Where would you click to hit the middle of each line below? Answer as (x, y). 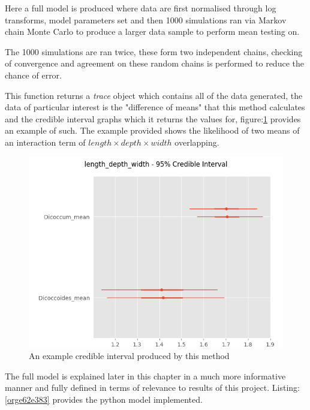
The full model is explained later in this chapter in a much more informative (145, 376)
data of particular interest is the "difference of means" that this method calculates (155, 107)
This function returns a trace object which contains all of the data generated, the (154, 95)
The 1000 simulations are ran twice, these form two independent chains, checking (154, 51)
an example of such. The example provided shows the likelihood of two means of (152, 130)
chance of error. (34, 75)
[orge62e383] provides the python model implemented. (104, 399)
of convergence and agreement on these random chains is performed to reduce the (154, 63)
